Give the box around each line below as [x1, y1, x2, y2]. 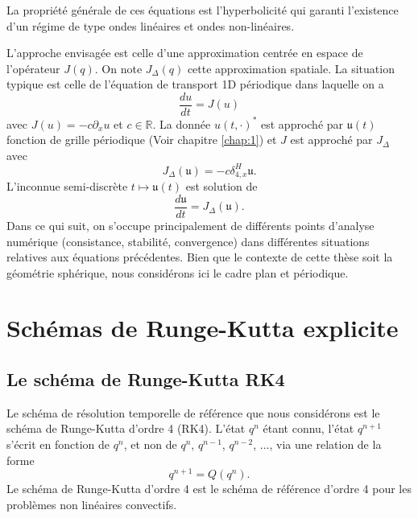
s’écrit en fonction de [6, 436, 110, 453]
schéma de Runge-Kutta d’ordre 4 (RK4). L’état [6, 420, 246, 437]
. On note [94, 60, 143, 76]
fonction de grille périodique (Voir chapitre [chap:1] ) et [6, 131, 277, 148]
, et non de [123, 436, 177, 453]
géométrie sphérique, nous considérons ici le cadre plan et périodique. [6, 264, 349, 281]
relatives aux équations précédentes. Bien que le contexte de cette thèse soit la [6, 249, 393, 265]
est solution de [185, 178, 258, 195]
